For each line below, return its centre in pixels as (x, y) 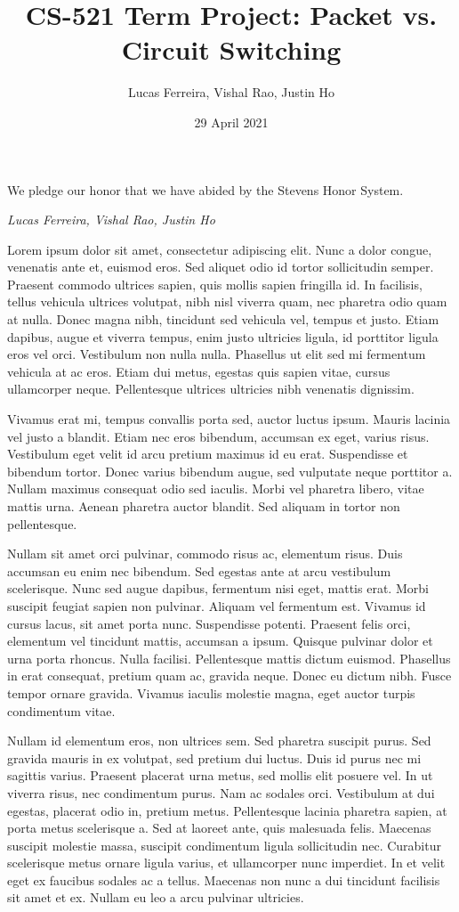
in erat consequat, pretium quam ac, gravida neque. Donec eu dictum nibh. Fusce (229, 676)
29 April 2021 (231, 122)
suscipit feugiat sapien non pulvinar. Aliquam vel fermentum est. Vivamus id (217, 605)
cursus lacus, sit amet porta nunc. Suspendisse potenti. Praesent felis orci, (209, 623)
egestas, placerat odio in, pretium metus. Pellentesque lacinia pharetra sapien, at (227, 810)
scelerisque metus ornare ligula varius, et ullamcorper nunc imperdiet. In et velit (226, 863)
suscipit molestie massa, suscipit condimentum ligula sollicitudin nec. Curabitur (224, 845)
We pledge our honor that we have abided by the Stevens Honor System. (205, 189)
